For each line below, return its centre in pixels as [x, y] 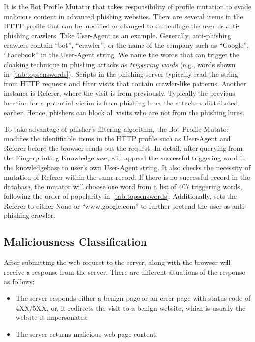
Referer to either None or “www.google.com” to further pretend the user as [117, 205]
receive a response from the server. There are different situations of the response [125, 272]
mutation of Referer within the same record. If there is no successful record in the [127, 177]
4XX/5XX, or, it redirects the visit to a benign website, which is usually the [130, 307]
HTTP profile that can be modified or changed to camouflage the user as [114, 26]
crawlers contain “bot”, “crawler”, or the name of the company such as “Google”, [126, 45]
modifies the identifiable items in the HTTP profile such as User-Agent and [117, 138]
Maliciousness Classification [76, 242]
